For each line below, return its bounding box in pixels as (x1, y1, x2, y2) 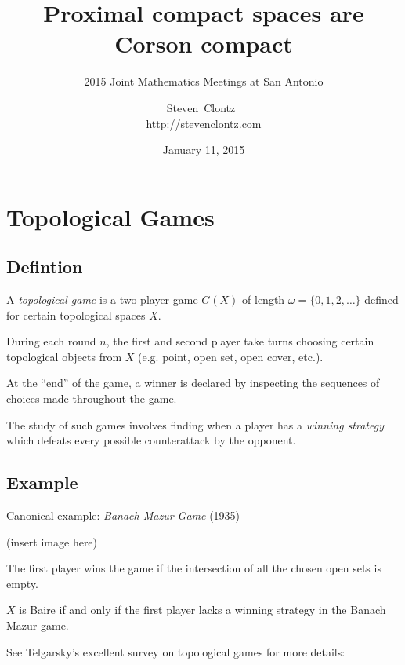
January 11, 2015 (162, 141, 245, 158)
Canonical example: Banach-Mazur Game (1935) (6, 507, 240, 524)
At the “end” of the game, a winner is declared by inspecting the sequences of (6, 375, 380, 391)
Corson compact (114, 27, 293, 60)
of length (242, 291, 285, 308)
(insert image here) (6, 533, 98, 550)
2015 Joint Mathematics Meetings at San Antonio (84, 73, 324, 90)
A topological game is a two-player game (6, 291, 198, 308)
